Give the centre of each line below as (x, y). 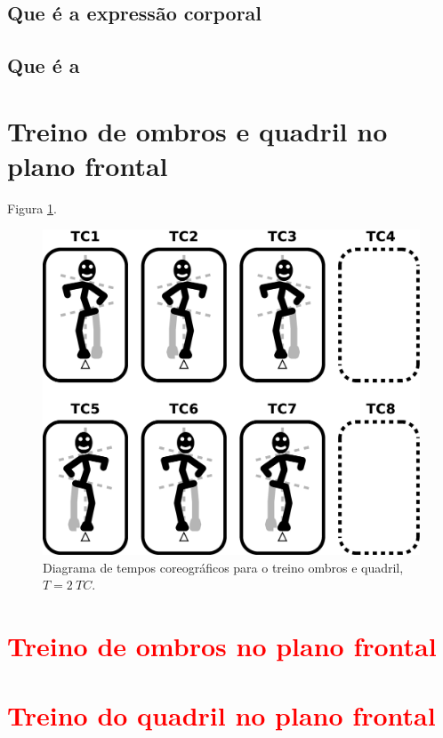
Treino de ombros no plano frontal (222, 646)
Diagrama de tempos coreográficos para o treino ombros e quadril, (223, 567)
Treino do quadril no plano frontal (221, 715)
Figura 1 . (32, 208)
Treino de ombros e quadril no (197, 130)
